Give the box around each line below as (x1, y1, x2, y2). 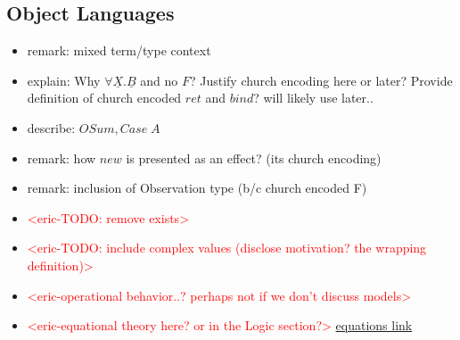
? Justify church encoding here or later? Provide (189, 70, 453, 89)
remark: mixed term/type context (27, 41, 211, 60)
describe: (27, 118, 76, 137)
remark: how (27, 148, 96, 167)
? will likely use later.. (253, 88, 374, 107)
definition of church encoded (27, 88, 182, 107)
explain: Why (27, 70, 101, 89)
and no (140, 70, 178, 89)
